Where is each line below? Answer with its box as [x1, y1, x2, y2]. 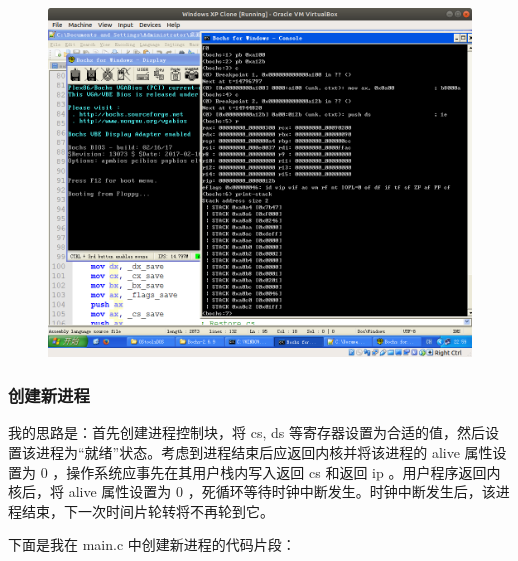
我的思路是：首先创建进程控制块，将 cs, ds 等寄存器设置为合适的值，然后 [8, 422, 485, 443]
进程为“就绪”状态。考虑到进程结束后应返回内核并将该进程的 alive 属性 [35, 442, 493, 463]
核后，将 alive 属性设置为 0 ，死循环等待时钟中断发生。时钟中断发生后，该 [8, 481, 496, 502]
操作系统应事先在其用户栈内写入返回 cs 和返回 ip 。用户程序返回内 [66, 461, 501, 482]
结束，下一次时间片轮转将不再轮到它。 [21, 500, 274, 521]
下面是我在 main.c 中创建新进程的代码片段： [8, 534, 296, 555]
